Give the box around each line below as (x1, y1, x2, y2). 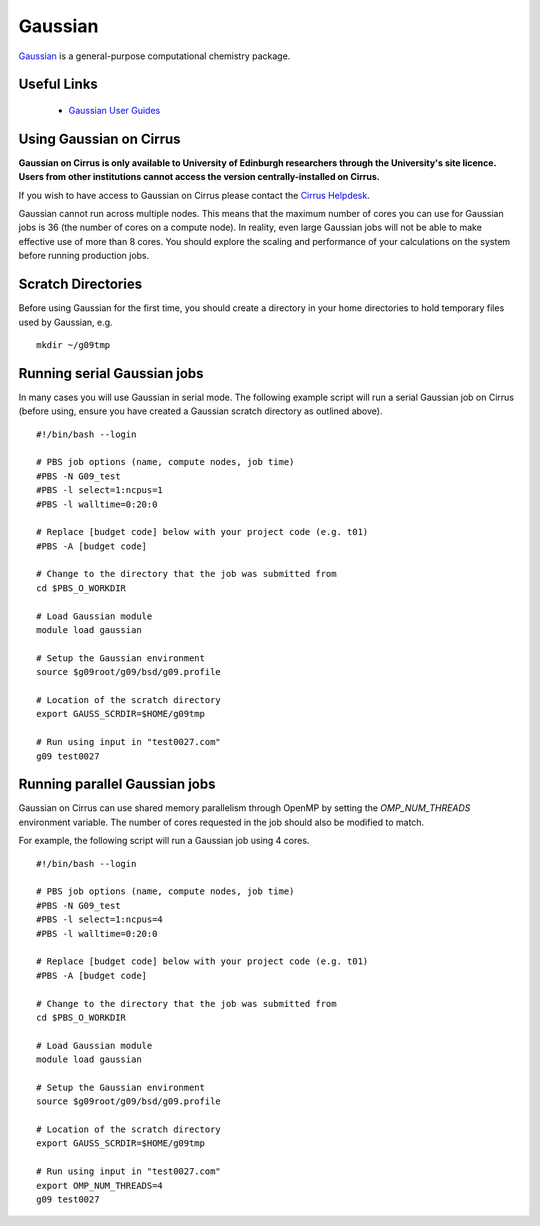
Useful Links (18, 76, 99, 93)
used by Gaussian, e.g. (18, 316, 114, 328)
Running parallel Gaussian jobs (18, 776, 216, 793)
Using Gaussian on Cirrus (18, 130, 181, 147)
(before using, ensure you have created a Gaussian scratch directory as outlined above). (18, 405, 383, 417)
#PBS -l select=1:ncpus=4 (36, 914, 164, 925)
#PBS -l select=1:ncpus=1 (36, 485, 164, 496)
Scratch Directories (18, 276, 143, 293)
